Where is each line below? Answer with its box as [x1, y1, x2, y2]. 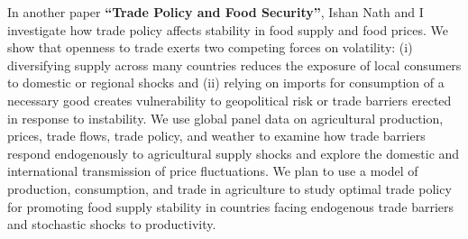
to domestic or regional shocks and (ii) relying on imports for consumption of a [7, 73, 445, 92]
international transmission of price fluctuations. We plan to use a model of [7, 161, 418, 180]
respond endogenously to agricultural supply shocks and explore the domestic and [7, 143, 460, 162]
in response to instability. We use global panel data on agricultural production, [7, 108, 444, 127]
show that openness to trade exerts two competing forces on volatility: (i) [7, 38, 413, 57]
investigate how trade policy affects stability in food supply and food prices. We [7, 20, 448, 39]
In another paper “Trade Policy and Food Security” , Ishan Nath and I [7, 3, 424, 21]
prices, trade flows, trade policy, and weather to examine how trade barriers [7, 126, 426, 145]
